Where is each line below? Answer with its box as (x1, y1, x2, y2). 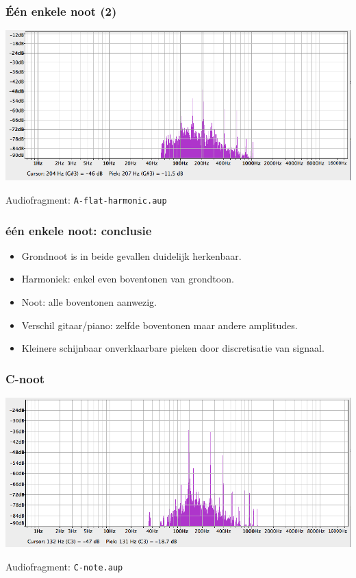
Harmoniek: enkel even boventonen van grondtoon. (21, 272, 234, 286)
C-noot (5, 370, 44, 387)
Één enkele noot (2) (5, 2, 117, 19)
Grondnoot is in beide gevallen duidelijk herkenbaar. (21, 248, 242, 263)
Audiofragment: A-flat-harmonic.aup (5, 192, 167, 206)
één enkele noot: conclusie (5, 221, 152, 239)
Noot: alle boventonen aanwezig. (21, 295, 157, 309)
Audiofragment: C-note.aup (5, 559, 123, 573)
